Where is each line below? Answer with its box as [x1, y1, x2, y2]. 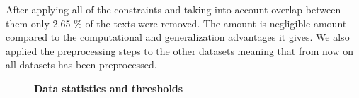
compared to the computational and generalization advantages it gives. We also [6, 30, 350, 44]
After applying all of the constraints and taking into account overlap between [6, 2, 341, 16]
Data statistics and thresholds [34, 80, 183, 95]
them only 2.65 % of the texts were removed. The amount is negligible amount [6, 16, 347, 30]
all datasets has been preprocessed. [6, 57, 157, 72]
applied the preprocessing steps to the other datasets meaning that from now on [6, 43, 353, 58]
